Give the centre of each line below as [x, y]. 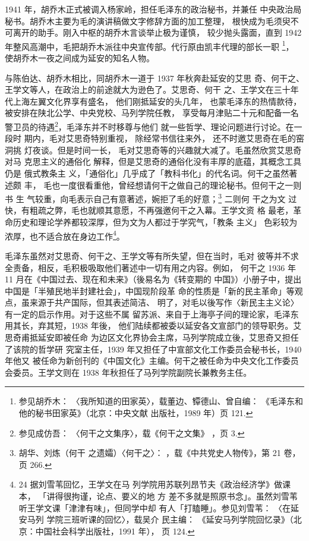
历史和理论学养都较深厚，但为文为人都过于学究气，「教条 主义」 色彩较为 [155, 222]
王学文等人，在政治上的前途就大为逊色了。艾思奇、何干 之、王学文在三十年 [152, 89]
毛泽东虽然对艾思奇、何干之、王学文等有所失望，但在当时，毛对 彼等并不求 [152, 255]
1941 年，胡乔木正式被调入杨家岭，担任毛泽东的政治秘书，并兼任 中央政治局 [153, 9]
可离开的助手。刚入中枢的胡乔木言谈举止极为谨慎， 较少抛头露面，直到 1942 [153, 32]
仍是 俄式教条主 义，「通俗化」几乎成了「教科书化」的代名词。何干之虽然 [147, 173]
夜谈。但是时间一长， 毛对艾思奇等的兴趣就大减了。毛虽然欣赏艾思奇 [167, 150]
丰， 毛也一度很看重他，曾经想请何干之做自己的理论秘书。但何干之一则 [163, 185]
